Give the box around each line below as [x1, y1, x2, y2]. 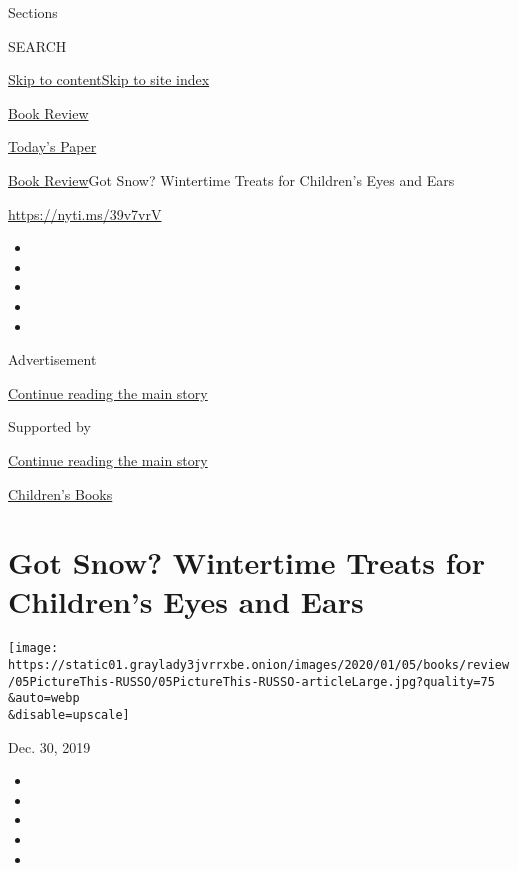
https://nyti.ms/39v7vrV [8, 203, 162, 224]
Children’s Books [8, 483, 113, 504]
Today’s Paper [8, 136, 97, 157]
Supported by [8, 416, 91, 437]
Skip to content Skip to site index [8, 69, 210, 90]
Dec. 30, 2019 [8, 736, 91, 757]
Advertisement [8, 349, 97, 370]
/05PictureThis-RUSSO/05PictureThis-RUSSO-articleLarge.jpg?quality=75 [8, 674, 495, 689]
